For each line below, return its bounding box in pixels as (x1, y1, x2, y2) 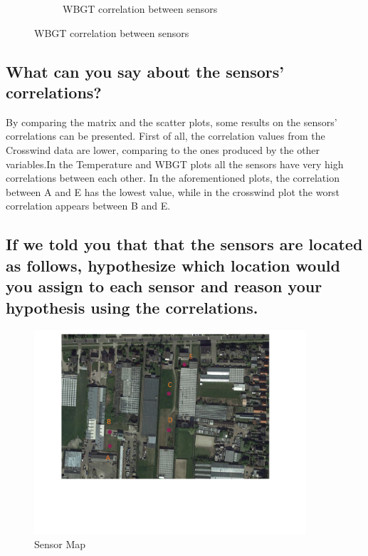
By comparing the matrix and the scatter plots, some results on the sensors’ (6, 114, 337, 129)
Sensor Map (34, 537, 86, 552)
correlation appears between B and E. (6, 198, 171, 213)
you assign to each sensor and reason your (6, 275, 322, 297)
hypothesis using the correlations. (6, 296, 258, 318)
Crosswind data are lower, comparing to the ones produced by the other (6, 142, 320, 157)
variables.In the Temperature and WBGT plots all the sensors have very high (6, 156, 344, 171)
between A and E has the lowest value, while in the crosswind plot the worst (6, 184, 340, 199)
